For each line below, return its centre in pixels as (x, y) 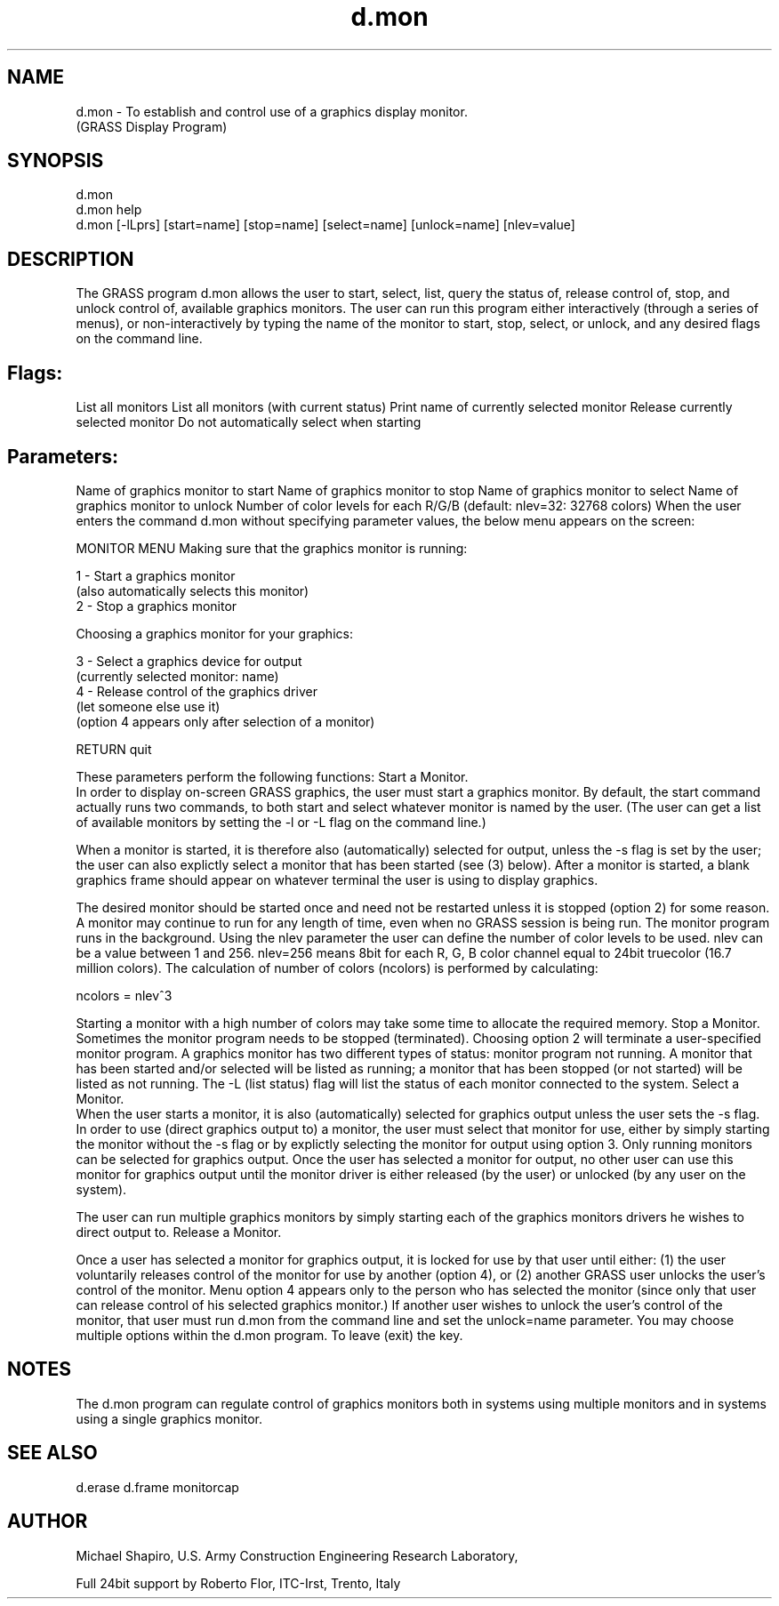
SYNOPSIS (56, 161)
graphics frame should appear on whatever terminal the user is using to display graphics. (337, 879)
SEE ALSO (52, 1453)
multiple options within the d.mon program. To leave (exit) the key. (269, 1335)
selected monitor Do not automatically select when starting (249, 422)
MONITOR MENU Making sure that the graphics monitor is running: (272, 548)
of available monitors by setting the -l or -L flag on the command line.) (281, 822)
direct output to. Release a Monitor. (179, 1232)
